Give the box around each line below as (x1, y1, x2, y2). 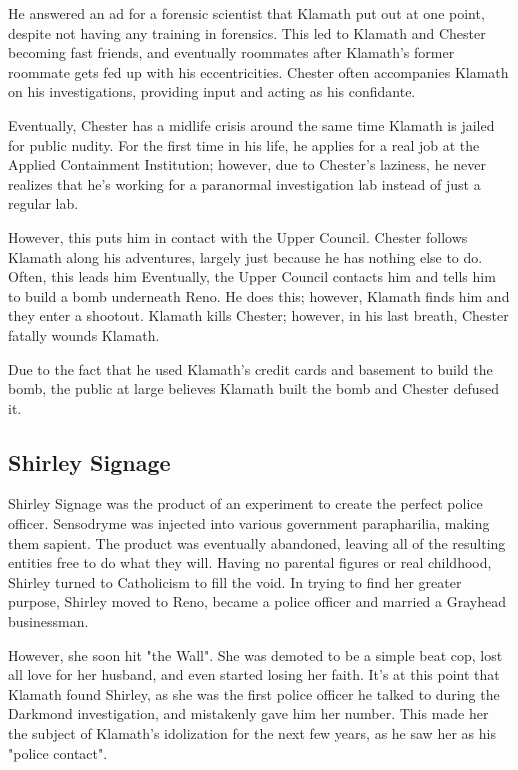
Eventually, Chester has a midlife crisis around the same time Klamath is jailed (8, 114, 495, 135)
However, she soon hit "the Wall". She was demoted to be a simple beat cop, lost (8, 644, 503, 665)
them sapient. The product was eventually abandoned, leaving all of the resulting (8, 532, 506, 553)
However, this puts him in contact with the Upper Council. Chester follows (8, 226, 468, 247)
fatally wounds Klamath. (8, 324, 160, 345)
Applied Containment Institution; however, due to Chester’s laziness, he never (8, 154, 487, 175)
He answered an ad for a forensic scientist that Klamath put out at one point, (8, 3, 485, 23)
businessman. (8, 611, 89, 632)
